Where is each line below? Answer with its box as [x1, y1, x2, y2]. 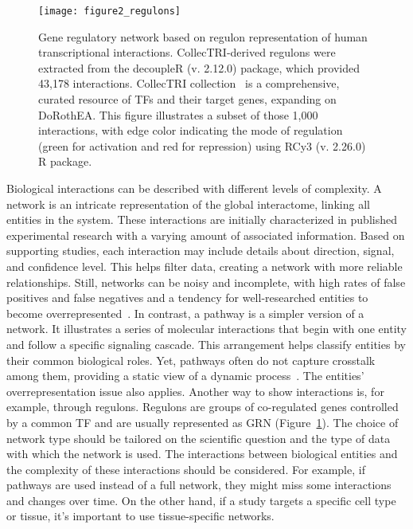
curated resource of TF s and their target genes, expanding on [38, 91, 337, 108]
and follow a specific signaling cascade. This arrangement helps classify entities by [6, 335, 406, 352]
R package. [38, 153, 92, 170]
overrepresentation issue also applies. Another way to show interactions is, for [6, 382, 384, 399]
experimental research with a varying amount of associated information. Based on [6, 226, 405, 243]
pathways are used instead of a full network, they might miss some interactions [6, 476, 392, 493]
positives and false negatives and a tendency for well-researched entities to [6, 289, 368, 306]
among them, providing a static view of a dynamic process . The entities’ [6, 367, 364, 384]
